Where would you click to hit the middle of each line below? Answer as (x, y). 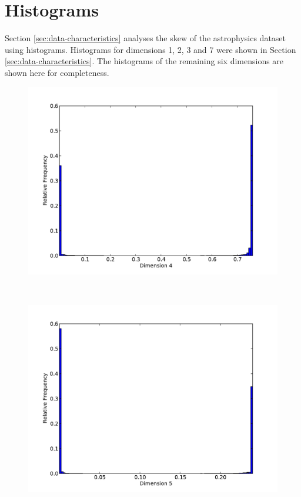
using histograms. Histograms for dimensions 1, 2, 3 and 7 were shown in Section (150, 49)
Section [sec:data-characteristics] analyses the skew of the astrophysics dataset (145, 38)
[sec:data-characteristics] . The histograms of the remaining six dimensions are (144, 61)
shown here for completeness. (57, 72)
